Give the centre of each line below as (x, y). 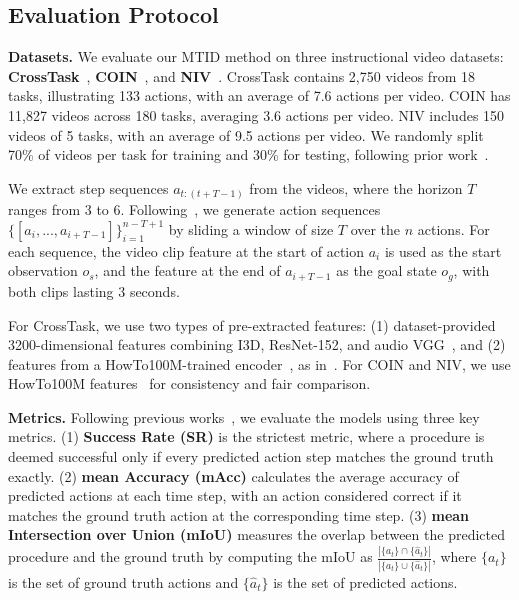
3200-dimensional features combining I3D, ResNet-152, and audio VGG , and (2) (257, 344)
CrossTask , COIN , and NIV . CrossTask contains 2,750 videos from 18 (241, 75)
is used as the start (443, 250)
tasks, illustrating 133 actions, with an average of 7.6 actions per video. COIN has (259, 95)
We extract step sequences (88, 187)
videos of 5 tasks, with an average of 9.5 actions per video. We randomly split (246, 134)
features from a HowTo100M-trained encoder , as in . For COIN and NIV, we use (259, 363)
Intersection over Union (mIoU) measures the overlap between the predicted (256, 534)
